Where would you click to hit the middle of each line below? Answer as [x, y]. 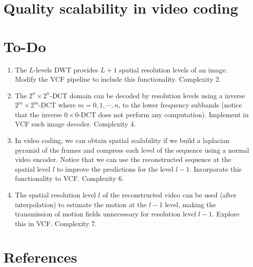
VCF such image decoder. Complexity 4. [75, 124]
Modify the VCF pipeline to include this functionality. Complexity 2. [118, 79]
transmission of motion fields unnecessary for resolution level [106, 214]
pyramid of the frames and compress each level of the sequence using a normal [132, 150]
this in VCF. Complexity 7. [56, 223]
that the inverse [38, 114]
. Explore [226, 214]
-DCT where [57, 105]
